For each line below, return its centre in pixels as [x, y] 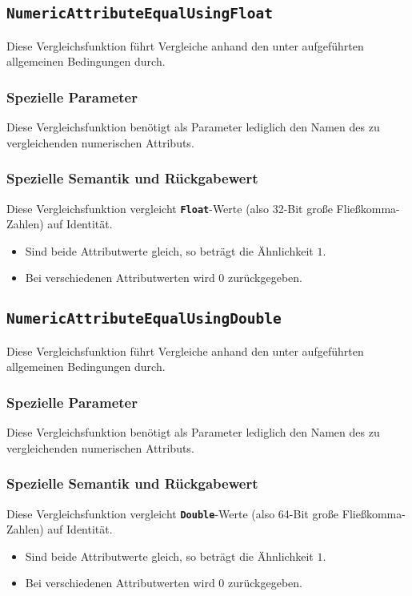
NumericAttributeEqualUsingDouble [144, 319]
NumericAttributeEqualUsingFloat [140, 14]
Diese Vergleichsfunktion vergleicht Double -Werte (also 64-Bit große [173, 513]
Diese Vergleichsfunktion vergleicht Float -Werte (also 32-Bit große [170, 208]
